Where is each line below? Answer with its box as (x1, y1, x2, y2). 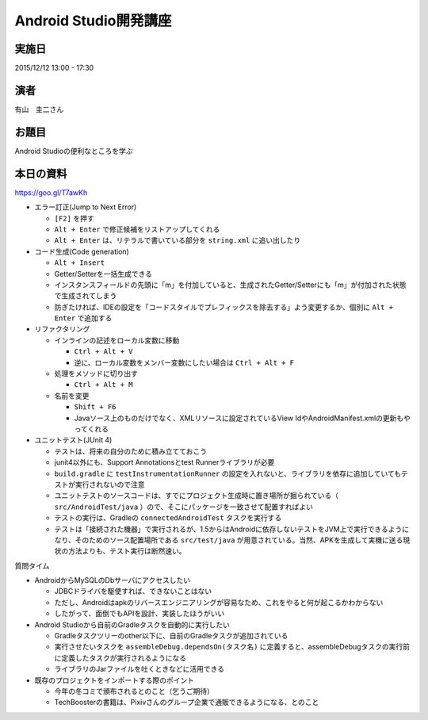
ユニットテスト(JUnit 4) (34, 435, 113, 445)
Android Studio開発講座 (14, 12, 172, 29)
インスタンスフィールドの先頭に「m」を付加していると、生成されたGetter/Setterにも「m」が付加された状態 (54, 280, 407, 289)
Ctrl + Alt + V (74, 347, 134, 356)
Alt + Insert (54, 259, 105, 267)
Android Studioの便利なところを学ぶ (14, 146, 134, 155)
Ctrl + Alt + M (74, 381, 134, 389)
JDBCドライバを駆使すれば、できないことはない (54, 587, 212, 596)
